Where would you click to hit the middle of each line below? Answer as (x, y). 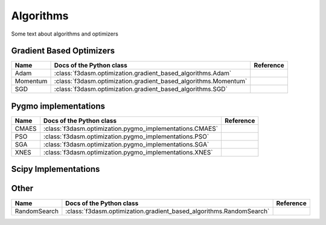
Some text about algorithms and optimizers (65, 34)
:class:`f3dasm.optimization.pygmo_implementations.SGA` (126, 144)
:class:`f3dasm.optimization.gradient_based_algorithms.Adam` (143, 74)
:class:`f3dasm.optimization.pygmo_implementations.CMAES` (131, 128)
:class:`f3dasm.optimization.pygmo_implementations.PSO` (126, 136)
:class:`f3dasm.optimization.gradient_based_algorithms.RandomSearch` (168, 211)
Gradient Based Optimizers (63, 51)
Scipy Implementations (56, 169)
